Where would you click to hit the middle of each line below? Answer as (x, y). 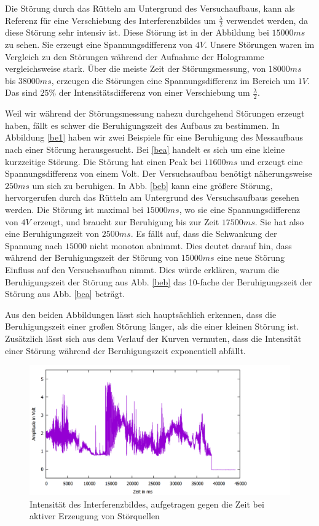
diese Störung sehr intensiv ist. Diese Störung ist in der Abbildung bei (137, 32)
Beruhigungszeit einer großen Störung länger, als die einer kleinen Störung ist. (152, 326)
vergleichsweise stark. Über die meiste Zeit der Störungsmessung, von (136, 68)
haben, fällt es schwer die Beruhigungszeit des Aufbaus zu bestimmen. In (142, 125)
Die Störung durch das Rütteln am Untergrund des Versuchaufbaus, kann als (150, 8)
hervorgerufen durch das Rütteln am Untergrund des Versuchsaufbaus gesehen (152, 197)
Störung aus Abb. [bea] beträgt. (65, 294)
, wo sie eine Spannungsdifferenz (240, 209)
